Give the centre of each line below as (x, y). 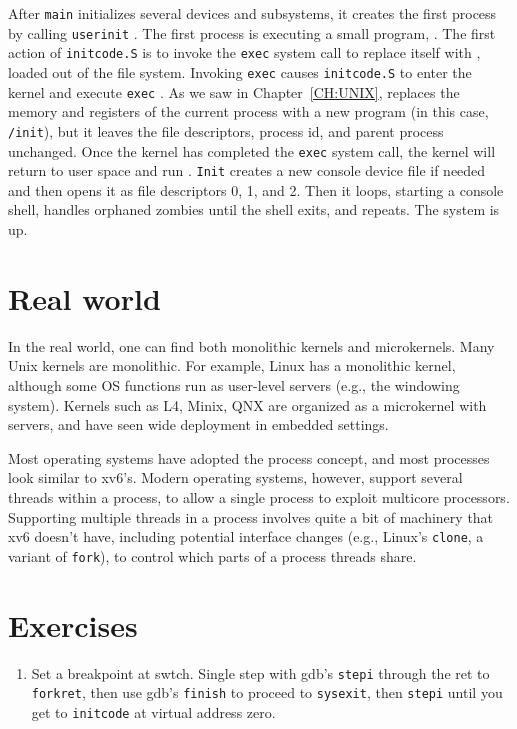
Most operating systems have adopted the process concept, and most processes (249, 457)
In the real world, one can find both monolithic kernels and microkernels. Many (251, 345)
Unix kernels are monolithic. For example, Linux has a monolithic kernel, (232, 365)
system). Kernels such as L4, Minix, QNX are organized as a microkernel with (247, 404)
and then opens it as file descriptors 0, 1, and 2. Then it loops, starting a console (256, 189)
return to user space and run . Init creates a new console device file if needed (247, 170)
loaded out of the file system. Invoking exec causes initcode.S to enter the (240, 71)
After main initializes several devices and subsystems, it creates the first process (252, 13)
